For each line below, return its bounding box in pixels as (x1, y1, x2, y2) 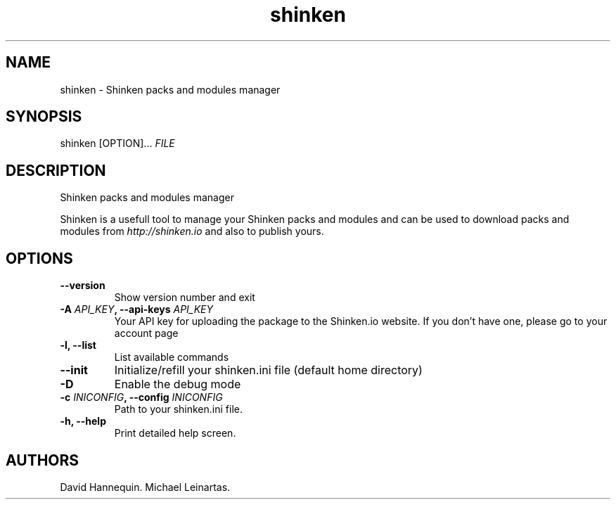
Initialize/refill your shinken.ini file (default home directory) (114, 363, 423, 378)
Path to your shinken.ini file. (114, 403, 243, 416)
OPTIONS (6, 249, 73, 267)
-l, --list (60, 339, 96, 352)
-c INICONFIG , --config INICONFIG (60, 391, 223, 404)
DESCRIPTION (6, 161, 106, 179)
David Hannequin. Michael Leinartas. (60, 480, 231, 493)
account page (114, 327, 179, 340)
